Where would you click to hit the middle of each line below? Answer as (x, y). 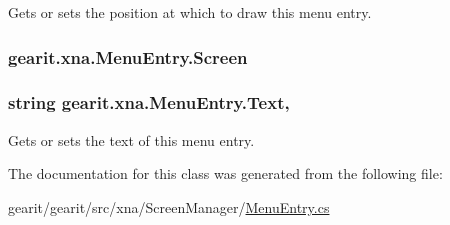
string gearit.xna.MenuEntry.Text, (149, 102)
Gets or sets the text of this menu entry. (131, 139)
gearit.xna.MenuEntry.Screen (128, 56)
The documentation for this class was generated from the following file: (225, 173)
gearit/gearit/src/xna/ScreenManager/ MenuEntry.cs (169, 206)
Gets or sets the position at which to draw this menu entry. (190, 12)
